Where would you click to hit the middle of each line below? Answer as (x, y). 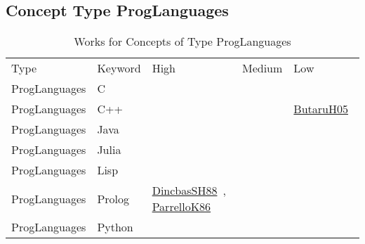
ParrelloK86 (181, 207)
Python (115, 227)
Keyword (119, 68)
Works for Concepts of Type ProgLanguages (182, 41)
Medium (263, 68)
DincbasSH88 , (189, 191)
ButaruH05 (321, 109)
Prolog (113, 198)
